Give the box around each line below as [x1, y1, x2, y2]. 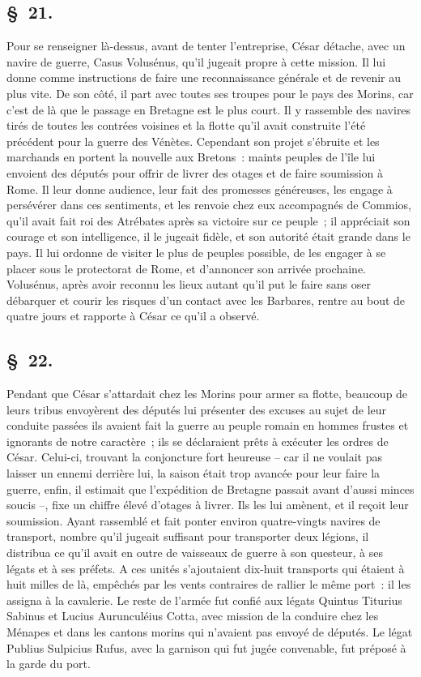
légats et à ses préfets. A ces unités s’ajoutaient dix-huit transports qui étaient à [6, 559, 405, 576]
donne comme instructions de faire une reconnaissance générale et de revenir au [6, 69, 402, 86]
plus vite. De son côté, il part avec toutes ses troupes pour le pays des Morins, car [6, 84, 414, 101]
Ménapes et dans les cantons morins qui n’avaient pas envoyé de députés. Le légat [6, 623, 413, 640]
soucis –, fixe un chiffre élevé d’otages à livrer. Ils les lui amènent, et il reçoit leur [6, 496, 409, 513]
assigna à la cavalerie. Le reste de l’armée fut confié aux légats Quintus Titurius [6, 591, 402, 608]
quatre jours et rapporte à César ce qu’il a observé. [6, 307, 260, 324]
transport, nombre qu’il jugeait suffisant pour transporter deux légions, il [6, 528, 369, 545]
